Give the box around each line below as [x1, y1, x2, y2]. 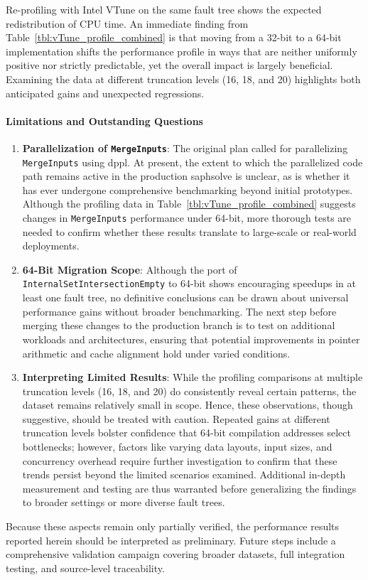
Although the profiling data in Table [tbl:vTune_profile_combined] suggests [22, 196, 356, 211]
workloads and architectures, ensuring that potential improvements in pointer [22, 331, 360, 346]
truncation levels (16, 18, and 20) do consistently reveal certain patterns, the [22, 383, 357, 398]
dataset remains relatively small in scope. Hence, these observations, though [22, 397, 353, 412]
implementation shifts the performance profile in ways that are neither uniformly [6, 43, 357, 58]
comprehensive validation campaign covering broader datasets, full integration [6, 547, 345, 562]
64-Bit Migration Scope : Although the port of [22, 262, 237, 276]
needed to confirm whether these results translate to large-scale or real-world [22, 224, 357, 239]
